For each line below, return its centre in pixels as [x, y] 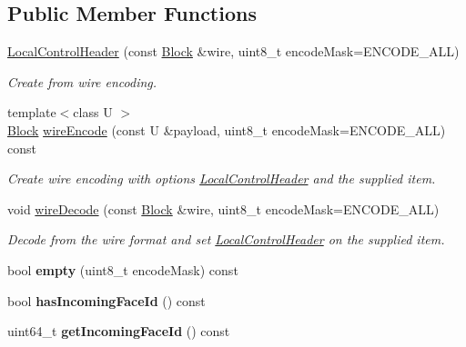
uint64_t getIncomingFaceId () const [119, 331]
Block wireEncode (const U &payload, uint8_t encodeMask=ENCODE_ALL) [227, 129]
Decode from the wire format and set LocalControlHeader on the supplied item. [226, 239]
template [32, 112]
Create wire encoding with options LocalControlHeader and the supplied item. [222, 178]
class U [93, 112]
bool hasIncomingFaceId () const [106, 300]
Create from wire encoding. [82, 81]
